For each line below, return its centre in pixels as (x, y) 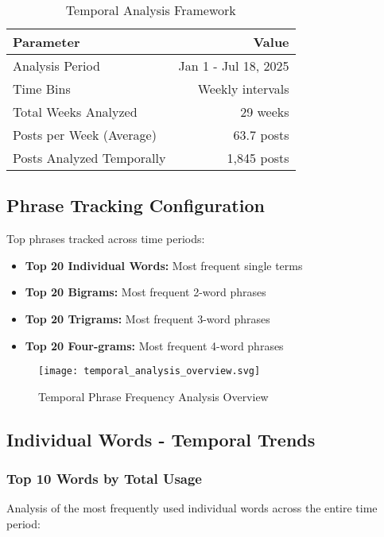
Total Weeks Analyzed (75, 112)
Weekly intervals (243, 89)
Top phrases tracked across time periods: (106, 239)
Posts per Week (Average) (85, 135)
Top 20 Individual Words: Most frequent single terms (164, 265)
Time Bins (42, 89)
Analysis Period (56, 66)
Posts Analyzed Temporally (89, 158)
